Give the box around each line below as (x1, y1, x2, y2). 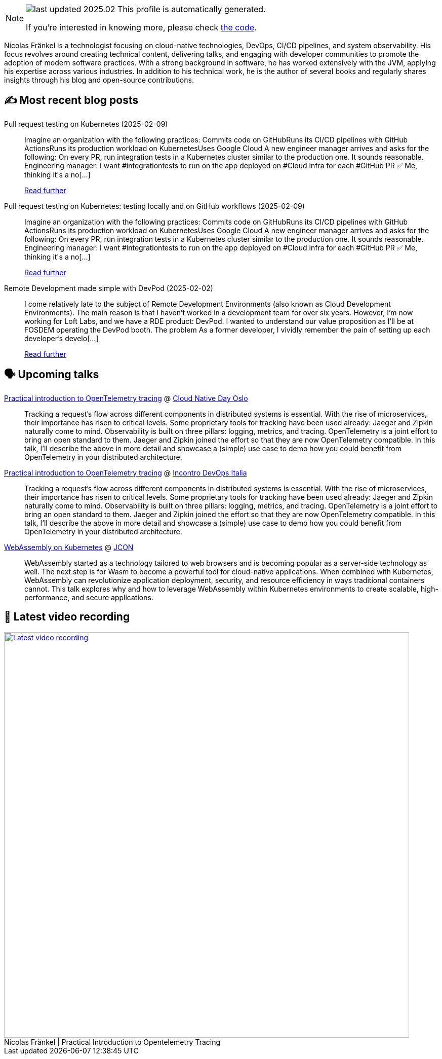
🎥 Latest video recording (4, 610, 130, 624)
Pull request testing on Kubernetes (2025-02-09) (4, 119, 168, 128)
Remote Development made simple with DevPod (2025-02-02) (4, 283, 213, 293)
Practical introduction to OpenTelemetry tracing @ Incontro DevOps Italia (4, 468, 247, 477)
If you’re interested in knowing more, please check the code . (26, 22, 257, 32)
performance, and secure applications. (24, 593, 153, 602)
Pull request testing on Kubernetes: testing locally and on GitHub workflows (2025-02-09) (4, 201, 305, 210)
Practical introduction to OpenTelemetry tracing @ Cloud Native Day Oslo (4, 393, 248, 403)
